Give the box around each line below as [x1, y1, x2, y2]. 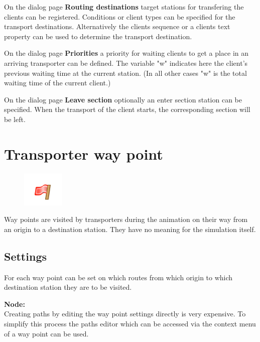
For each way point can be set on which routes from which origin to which [4, 272, 233, 282]
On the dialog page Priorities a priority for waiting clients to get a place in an [4, 48, 249, 58]
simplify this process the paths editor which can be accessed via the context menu [4, 318, 256, 329]
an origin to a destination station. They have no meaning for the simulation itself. [4, 223, 256, 234]
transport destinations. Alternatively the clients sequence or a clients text [4, 21, 230, 32]
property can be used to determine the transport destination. [4, 31, 192, 41]
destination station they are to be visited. [4, 282, 132, 292]
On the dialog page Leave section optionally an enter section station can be [4, 94, 242, 104]
